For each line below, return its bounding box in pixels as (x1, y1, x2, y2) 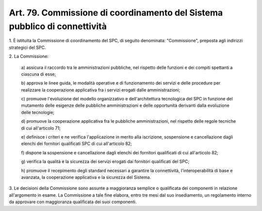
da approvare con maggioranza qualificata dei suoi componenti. (9, 199, 137, 205)
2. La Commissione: (9, 53, 49, 59)
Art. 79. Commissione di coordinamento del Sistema (9, 7, 223, 18)
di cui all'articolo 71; (21, 125, 61, 131)
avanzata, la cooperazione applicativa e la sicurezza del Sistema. (21, 174, 151, 180)
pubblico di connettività (9, 21, 107, 32)
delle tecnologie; (21, 109, 55, 115)
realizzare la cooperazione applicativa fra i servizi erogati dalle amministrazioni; (21, 87, 180, 93)
